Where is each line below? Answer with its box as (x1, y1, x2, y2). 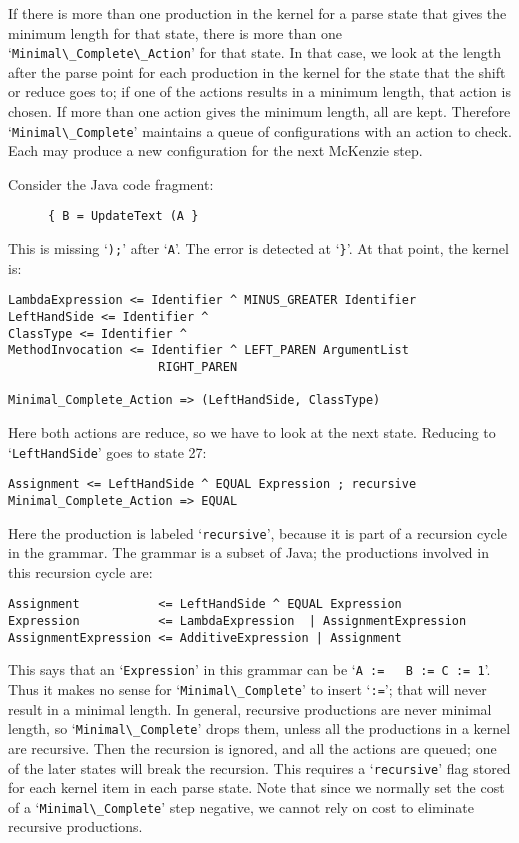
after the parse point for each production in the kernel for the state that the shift (8, 61, 506, 82)
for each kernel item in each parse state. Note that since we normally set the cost (8, 777, 505, 798)
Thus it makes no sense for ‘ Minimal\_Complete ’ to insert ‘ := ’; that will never (8, 679, 487, 699)
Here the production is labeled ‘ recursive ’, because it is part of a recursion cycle (8, 522, 507, 543)
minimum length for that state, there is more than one (8, 22, 342, 43)
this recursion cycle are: (8, 561, 153, 582)
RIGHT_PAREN (158, 360, 238, 374)
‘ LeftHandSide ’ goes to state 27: (8, 441, 207, 462)
